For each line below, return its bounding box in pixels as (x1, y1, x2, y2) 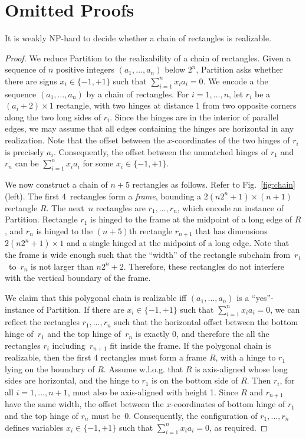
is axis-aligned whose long (195, 362, 288, 375)
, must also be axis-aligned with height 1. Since (67, 385, 238, 398)
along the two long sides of (5, 110, 101, 123)
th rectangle (129, 224, 173, 237)
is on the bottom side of (152, 374, 238, 386)
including (52, 339, 85, 351)
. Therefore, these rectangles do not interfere (123, 260, 284, 272)
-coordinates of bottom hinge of (171, 398, 285, 410)
